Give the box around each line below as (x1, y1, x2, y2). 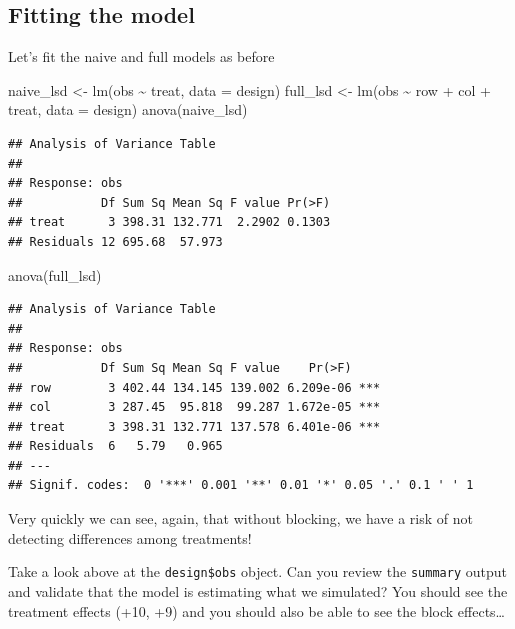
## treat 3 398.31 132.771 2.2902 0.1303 (8, 215, 331, 230)
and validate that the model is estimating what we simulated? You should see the (8, 580, 508, 601)
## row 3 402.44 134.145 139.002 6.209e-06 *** (8, 380, 381, 395)
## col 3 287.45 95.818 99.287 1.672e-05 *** (8, 400, 381, 415)
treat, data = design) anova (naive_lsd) (8, 99, 248, 120)
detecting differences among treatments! (8, 527, 252, 548)
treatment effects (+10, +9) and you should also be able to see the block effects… (8, 600, 505, 621)
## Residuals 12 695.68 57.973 (8, 234, 223, 249)
